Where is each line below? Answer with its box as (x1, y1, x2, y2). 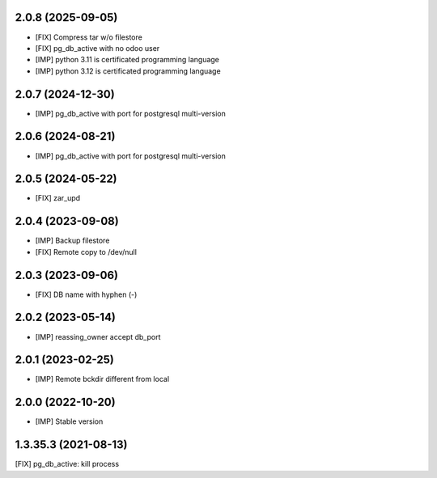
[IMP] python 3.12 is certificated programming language (35, 66, 222, 76)
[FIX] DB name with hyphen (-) (35, 290, 138, 299)
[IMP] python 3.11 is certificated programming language (35, 55, 220, 65)
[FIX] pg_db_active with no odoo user (35, 43, 160, 53)
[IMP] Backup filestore (35, 235, 110, 246)
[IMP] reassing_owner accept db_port (35, 332, 161, 341)
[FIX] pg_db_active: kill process (15, 459, 120, 469)
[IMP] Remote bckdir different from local (35, 374, 170, 384)
